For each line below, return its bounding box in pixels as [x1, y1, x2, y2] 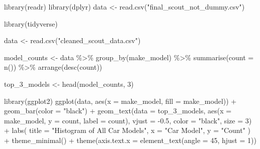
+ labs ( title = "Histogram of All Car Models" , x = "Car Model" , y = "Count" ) [4, 125, 251, 135]
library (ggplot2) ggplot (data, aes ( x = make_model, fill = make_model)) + [4, 95, 237, 106]
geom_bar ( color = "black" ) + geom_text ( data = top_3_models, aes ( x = [4, 105, 232, 116]
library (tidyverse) [4, 18, 58, 29]
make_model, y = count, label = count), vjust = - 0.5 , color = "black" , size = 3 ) [4, 115, 252, 125]
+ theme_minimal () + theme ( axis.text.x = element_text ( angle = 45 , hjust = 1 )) [4, 134, 256, 145]
